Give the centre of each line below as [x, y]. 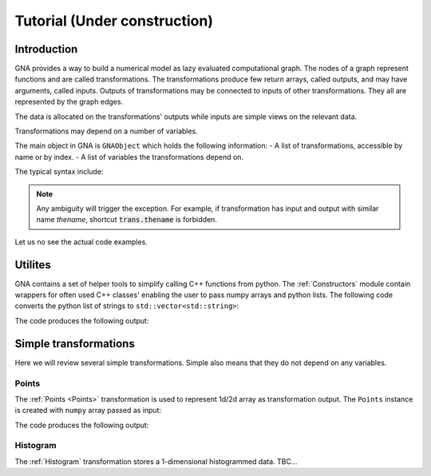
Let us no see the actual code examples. [81, 242]
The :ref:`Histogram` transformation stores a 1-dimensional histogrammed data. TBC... [156, 461]
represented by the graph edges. [69, 102]
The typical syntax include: [59, 172]
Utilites [33, 265]
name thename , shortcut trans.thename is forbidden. [127, 220]
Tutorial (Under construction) [114, 21]
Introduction [46, 49]
